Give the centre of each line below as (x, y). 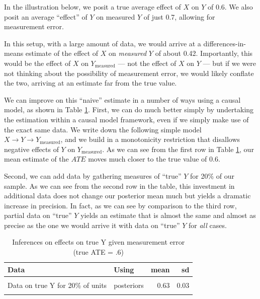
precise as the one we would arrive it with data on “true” (92, 225)
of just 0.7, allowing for (179, 16)
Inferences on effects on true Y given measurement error (99, 242)
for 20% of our (212, 175)
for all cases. (207, 225)
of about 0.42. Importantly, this (204, 53)
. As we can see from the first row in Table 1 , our (178, 149)
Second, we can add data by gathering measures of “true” (93, 175)
